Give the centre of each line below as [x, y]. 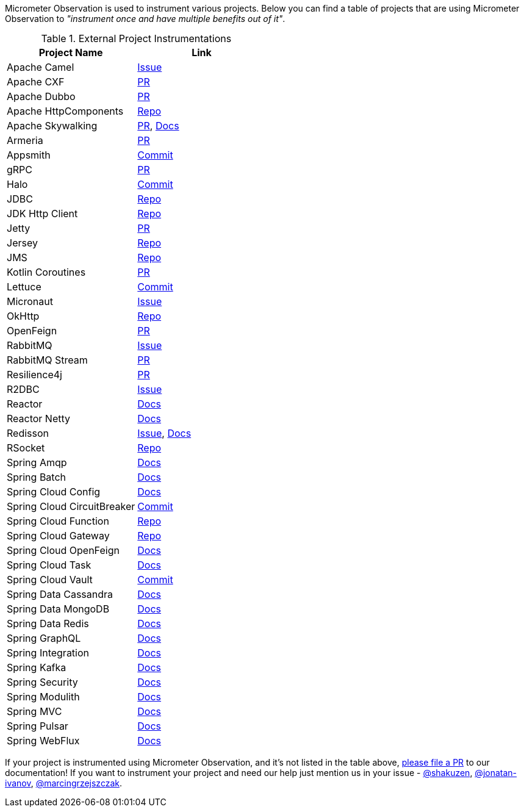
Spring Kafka [37, 667]
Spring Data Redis [48, 623]
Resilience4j [34, 375]
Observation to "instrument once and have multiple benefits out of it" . [145, 19]
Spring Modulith [43, 697]
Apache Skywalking [52, 126]
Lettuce [24, 287]
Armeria [25, 140]
